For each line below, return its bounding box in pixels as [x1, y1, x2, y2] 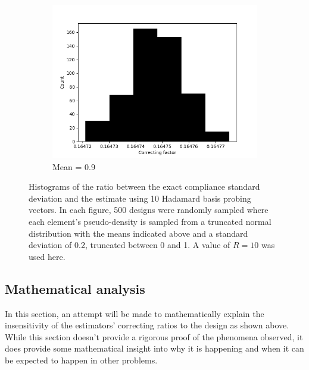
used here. [29, 250, 65, 262]
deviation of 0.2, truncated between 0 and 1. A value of [29, 239, 230, 251]
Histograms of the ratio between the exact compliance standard [29, 180, 260, 193]
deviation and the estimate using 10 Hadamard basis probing [29, 192, 251, 204]
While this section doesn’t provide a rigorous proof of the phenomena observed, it [5, 330, 303, 343]
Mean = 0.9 [52, 160, 95, 173]
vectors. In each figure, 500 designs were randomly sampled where [29, 203, 269, 216]
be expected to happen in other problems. [5, 353, 158, 366]
